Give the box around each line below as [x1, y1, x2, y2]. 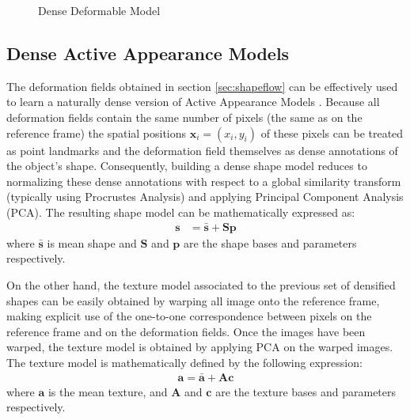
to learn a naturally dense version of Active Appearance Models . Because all [6, 93, 380, 110]
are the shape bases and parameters [183, 234, 357, 251]
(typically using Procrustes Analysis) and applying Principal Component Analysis [6, 188, 404, 205]
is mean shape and [47, 234, 137, 251]
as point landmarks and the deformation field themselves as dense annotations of [6, 142, 398, 158]
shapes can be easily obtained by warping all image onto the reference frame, [6, 292, 380, 308]
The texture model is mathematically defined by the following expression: [6, 354, 363, 370]
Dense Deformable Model [38, 2, 161, 18]
